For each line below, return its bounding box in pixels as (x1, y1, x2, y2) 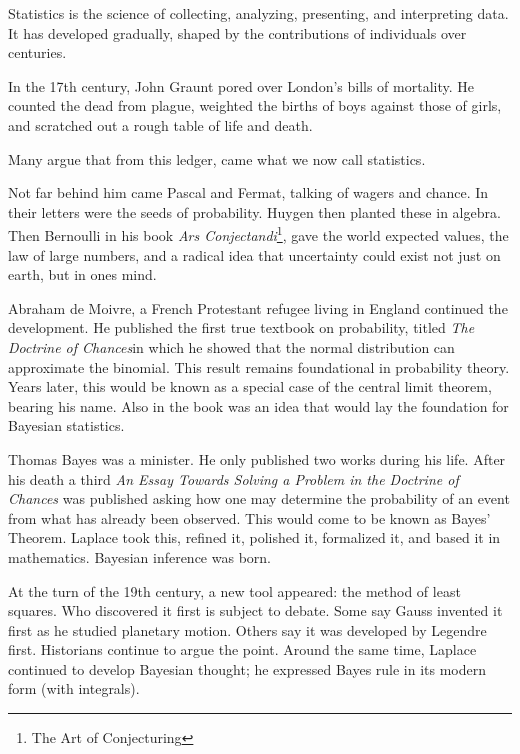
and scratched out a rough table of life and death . (8, 114, 313, 135)
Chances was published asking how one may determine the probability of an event (8, 488, 510, 509)
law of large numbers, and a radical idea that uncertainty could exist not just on (8, 244, 501, 265)
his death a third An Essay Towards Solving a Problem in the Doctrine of (8, 468, 459, 489)
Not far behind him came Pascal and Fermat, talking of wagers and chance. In (8, 182, 489, 203)
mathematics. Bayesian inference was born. (8, 546, 271, 567)
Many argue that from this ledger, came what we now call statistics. (8, 148, 426, 169)
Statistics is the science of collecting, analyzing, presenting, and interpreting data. (8, 3, 509, 23)
